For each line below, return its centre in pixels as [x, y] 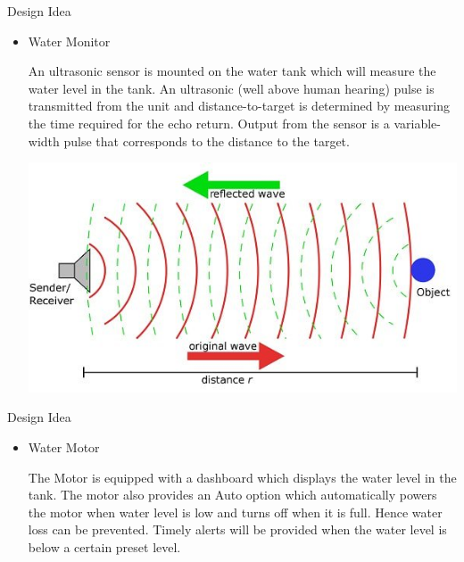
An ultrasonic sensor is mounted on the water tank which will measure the [232, 71]
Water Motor [64, 447]
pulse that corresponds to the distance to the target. [207, 140]
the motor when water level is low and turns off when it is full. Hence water [235, 512]
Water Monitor [69, 41]
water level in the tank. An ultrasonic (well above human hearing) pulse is [231, 88]
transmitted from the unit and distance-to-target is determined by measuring [239, 106]
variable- [417, 123]
